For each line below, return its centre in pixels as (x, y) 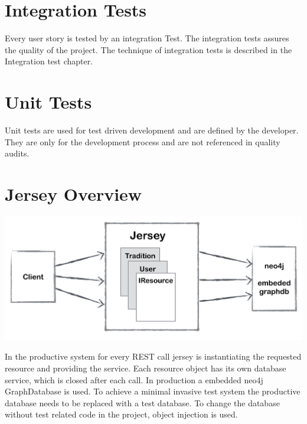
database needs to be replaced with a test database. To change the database (142, 402)
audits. (17, 153)
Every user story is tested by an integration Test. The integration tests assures (147, 38)
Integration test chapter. (49, 61)
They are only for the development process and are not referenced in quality (143, 141)
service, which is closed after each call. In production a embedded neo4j (134, 379)
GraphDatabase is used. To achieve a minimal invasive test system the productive (153, 391)
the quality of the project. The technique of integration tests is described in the (148, 49)
